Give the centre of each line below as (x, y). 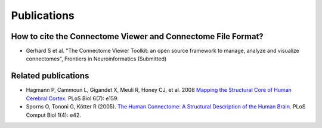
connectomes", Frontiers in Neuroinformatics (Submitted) (96, 59)
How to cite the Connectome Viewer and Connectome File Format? (137, 36)
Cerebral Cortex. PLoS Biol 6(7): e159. (72, 98)
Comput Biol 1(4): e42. (54, 115)
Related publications (50, 76)
